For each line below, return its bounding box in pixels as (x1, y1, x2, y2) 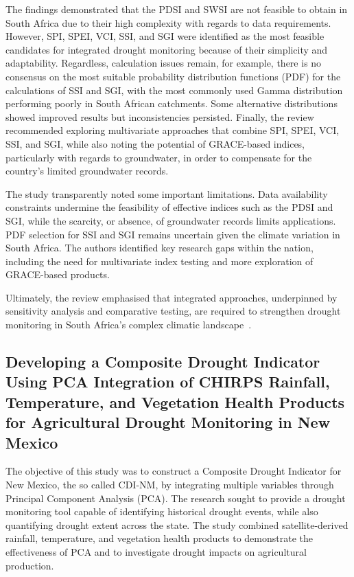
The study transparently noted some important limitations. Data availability (5, 186, 328, 201)
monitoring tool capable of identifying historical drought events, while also (5, 504, 318, 519)
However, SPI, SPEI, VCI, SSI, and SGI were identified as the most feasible (5, 29, 324, 43)
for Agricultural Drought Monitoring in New (5, 411, 331, 433)
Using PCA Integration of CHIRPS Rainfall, (5, 371, 330, 392)
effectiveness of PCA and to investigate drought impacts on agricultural (5, 544, 307, 558)
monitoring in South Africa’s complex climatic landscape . (5, 317, 252, 332)
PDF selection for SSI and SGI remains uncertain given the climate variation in (5, 227, 340, 241)
